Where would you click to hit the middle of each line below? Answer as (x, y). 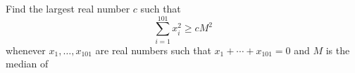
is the (338, 50)
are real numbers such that (153, 50)
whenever (26, 50)
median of (27, 64)
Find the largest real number (68, 8)
